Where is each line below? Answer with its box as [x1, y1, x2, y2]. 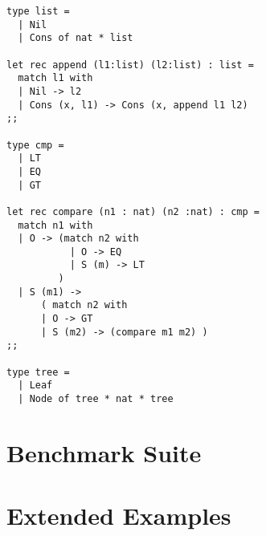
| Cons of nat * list [18, 32, 133, 44]
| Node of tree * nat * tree [18, 393, 174, 405]
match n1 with [18, 219, 93, 231]
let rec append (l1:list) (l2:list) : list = [6, 59, 254, 71]
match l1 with [18, 72, 93, 84]
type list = [6, 6, 70, 17]
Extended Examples [6, 499, 231, 532]
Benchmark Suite [6, 436, 202, 469]
